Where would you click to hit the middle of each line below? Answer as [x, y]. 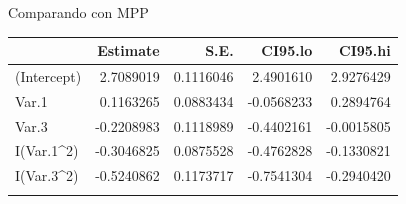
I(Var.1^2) [47, 150]
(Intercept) [48, 75]
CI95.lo [287, 50]
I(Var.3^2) [47, 175]
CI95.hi [365, 50]
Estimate [128, 50]
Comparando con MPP [78, 12]
